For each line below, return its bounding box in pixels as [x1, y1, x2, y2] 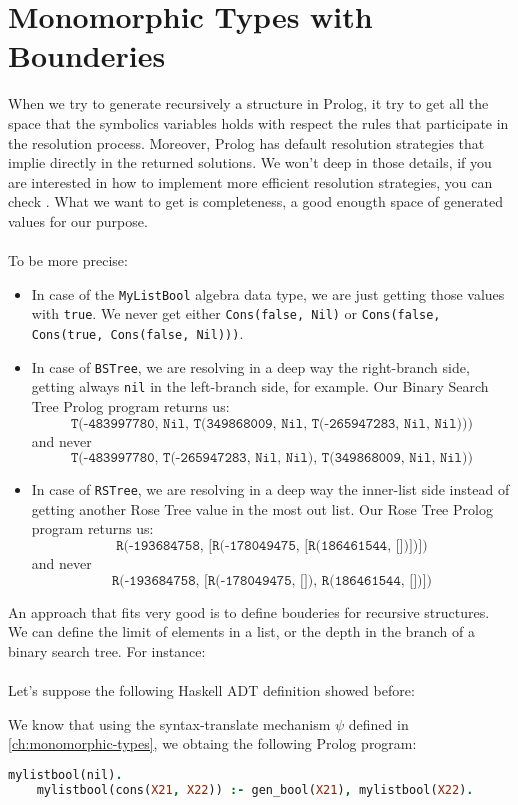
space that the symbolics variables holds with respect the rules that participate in [8, 112, 509, 133]
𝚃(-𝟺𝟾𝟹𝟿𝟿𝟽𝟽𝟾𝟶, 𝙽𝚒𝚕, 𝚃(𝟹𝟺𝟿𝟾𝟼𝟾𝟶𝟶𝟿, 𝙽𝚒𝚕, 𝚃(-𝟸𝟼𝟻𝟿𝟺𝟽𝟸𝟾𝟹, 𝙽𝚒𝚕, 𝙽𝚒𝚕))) [70, 416, 473, 431]
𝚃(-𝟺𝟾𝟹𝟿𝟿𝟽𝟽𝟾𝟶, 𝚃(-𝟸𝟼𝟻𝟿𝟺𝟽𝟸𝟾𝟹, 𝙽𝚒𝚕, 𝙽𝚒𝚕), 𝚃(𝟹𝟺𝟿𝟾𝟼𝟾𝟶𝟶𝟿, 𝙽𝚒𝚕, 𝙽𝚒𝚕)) [70, 451, 473, 466]
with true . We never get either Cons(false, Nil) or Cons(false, [31, 303, 441, 324]
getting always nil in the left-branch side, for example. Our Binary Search [31, 376, 489, 397]
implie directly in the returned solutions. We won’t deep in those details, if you [8, 152, 492, 173]
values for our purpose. [8, 210, 148, 231]
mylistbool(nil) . [8, 767, 123, 782]
